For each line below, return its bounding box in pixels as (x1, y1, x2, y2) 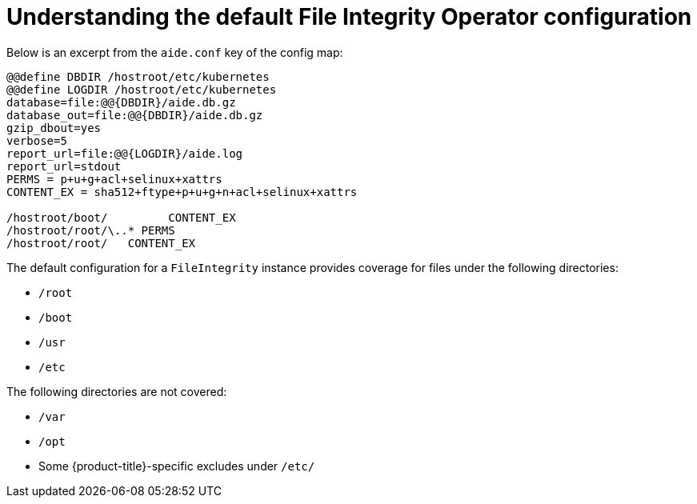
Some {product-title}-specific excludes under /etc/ (38, 458, 315, 473)
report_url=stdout (6, 159, 122, 173)
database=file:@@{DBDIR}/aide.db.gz (6, 95, 236, 109)
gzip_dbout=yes (6, 121, 102, 134)
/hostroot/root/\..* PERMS (6, 223, 175, 237)
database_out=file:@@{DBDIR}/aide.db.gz (6, 108, 263, 122)
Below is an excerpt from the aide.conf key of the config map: (6, 45, 343, 59)
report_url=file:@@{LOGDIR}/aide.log (6, 146, 243, 160)
